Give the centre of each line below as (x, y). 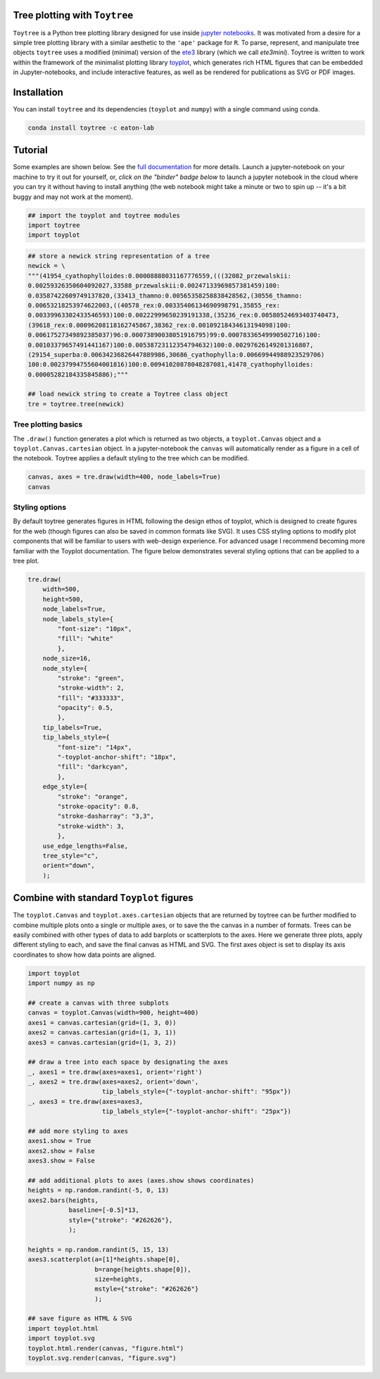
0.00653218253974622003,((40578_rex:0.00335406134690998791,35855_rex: (154, 305)
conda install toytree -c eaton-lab (91, 128)
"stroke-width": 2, (91, 688)
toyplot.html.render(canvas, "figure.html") (106, 1348)
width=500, (61, 589)
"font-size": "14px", (95, 747)
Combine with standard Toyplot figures (103, 898)
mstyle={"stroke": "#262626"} (147, 1289)
